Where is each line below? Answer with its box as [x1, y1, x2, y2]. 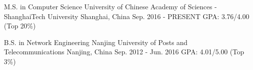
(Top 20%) [4, 21, 36, 31]
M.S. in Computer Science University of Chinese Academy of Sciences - [4, 1, 217, 11]
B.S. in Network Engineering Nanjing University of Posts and [4, 37, 188, 47]
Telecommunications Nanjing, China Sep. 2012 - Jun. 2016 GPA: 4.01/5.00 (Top [4, 47, 244, 57]
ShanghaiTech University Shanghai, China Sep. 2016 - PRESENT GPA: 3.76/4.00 [4, 11, 250, 21]
